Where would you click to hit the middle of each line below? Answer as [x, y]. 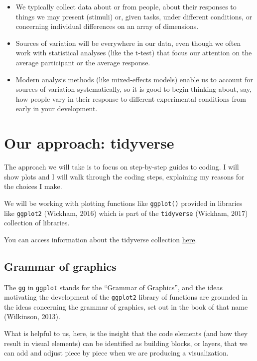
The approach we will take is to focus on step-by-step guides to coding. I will [122, 167]
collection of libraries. [37, 223]
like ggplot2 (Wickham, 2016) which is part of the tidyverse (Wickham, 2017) [126, 213]
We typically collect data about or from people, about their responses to [126, 6]
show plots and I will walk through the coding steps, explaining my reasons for [124, 176]
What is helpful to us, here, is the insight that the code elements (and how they [126, 333]
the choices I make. [33, 186]
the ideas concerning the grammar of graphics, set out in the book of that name [126, 306]
